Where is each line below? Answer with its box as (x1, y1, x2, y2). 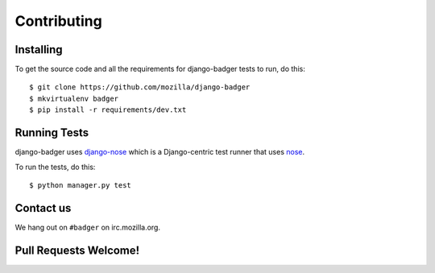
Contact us (14, 201, 72, 215)
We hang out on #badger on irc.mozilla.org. (14, 222, 161, 232)
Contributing (14, 12, 102, 30)
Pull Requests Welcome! (14, 243, 140, 257)
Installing (14, 43, 64, 56)
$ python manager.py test (29, 180, 132, 189)
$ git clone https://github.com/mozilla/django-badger (29, 83, 251, 92)
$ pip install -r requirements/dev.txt (29, 105, 187, 114)
